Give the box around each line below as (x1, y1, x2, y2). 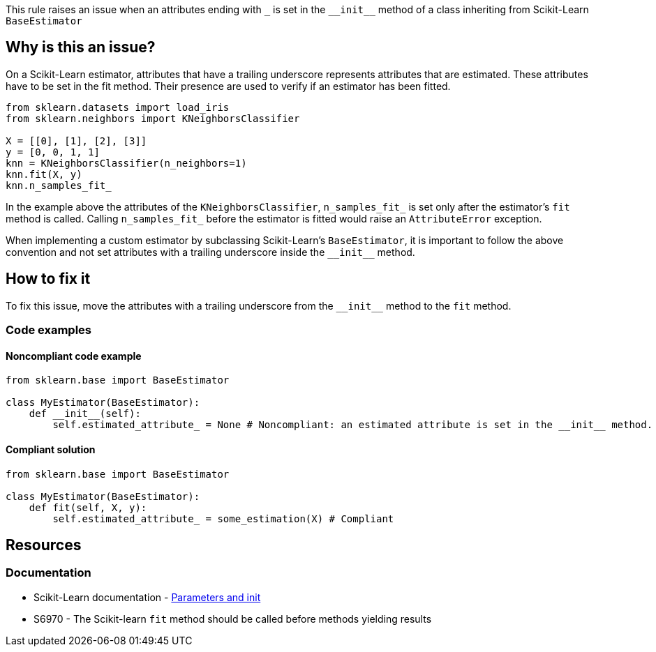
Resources (6, 536, 82, 554)
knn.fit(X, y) (6, 168, 82, 180)
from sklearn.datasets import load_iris (6, 101, 230, 113)
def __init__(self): (29, 408, 141, 420)
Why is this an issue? (6, 38, 156, 56)
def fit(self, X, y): (29, 501, 147, 513)
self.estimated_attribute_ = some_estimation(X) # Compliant (52, 513, 394, 524)
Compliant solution (6, 443, 96, 455)
